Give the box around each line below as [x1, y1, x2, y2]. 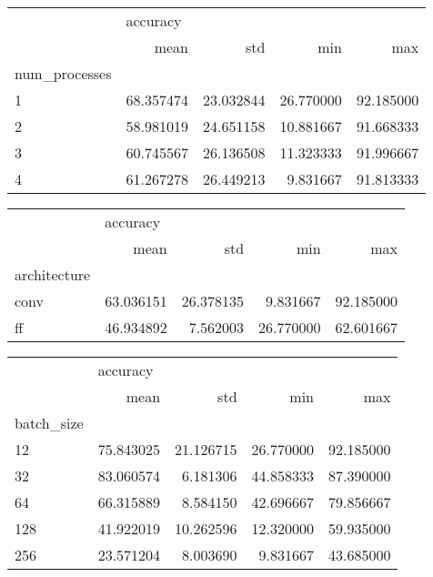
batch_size [15, 412, 84, 433]
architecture [15, 264, 91, 285]
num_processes [15, 63, 112, 84]
